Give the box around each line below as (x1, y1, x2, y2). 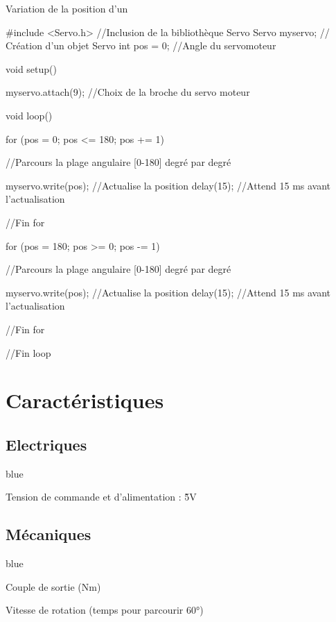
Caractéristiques (6, 386, 164, 414)
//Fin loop (6, 345, 51, 360)
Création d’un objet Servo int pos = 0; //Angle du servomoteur (6, 38, 276, 53)
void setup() (6, 61, 57, 76)
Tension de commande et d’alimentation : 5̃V (6, 489, 197, 504)
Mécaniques (6, 523, 91, 545)
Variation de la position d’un (6, 1, 128, 15)
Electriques (6, 433, 87, 455)
